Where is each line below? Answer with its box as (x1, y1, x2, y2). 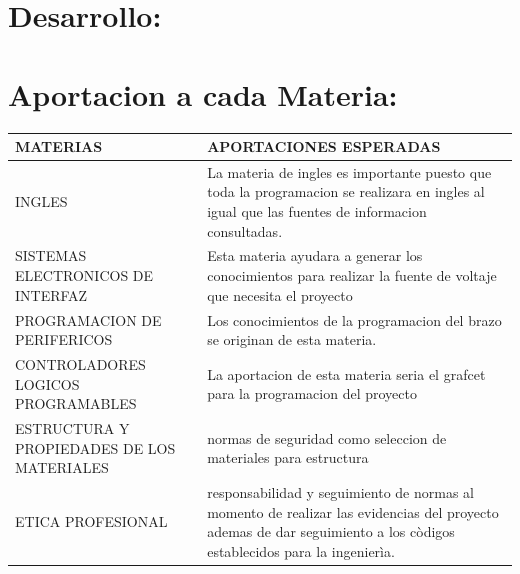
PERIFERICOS (15, 329, 113, 350)
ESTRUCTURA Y (15, 417, 130, 438)
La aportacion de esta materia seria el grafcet (207, 363, 486, 384)
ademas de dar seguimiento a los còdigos (207, 521, 455, 542)
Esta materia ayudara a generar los (207, 245, 423, 266)
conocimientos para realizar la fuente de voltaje (207, 265, 497, 286)
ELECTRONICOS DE (15, 265, 154, 286)
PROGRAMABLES (15, 393, 137, 414)
